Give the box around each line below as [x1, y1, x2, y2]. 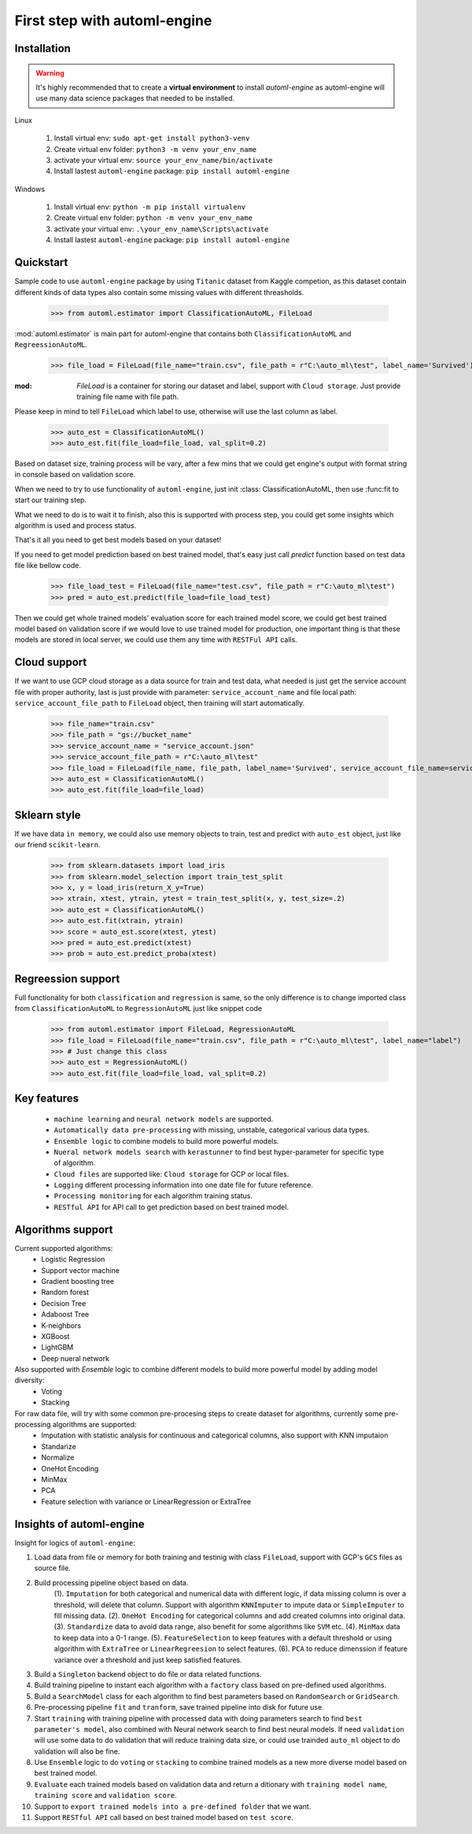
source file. [34, 1563, 71, 1573]
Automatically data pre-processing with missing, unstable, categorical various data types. [53, 1125, 370, 1135]
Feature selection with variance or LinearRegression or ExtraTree [41, 1496, 252, 1506]
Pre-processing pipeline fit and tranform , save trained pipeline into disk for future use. [34, 1703, 324, 1712]
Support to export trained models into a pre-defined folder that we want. [34, 1802, 312, 1811]
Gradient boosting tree [41, 1276, 114, 1286]
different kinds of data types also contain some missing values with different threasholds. [14, 287, 304, 297]
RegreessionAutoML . [14, 339, 88, 349]
